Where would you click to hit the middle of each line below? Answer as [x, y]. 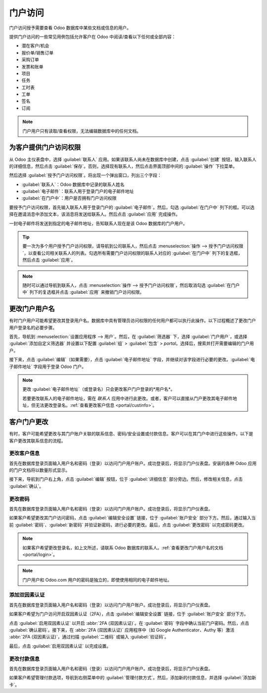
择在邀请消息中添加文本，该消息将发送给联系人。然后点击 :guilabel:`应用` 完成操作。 [95, 214]
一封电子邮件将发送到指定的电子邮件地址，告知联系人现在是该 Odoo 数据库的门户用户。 [98, 223]
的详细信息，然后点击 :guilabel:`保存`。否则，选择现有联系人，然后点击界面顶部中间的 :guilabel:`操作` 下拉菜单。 [123, 166]
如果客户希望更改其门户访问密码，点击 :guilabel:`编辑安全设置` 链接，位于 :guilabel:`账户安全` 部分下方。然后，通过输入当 [133, 518]
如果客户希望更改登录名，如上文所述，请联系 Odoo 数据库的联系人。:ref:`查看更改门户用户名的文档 [123, 548]
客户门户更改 [29, 422]
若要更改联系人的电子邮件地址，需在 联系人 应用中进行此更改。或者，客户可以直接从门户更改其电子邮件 [128, 398]
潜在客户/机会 [35, 46]
